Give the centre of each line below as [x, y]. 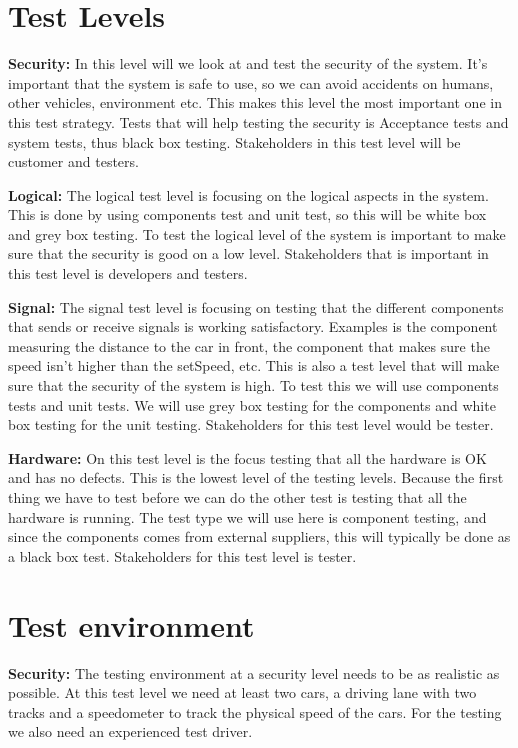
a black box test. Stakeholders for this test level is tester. [182, 555]
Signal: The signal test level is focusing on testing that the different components [256, 306]
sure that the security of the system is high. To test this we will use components [253, 385]
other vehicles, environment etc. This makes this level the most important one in [255, 102]
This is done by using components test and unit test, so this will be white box [247, 214]
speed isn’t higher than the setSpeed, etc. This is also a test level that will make [254, 365]
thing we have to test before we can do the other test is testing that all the [237, 497]
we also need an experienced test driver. [130, 731]
